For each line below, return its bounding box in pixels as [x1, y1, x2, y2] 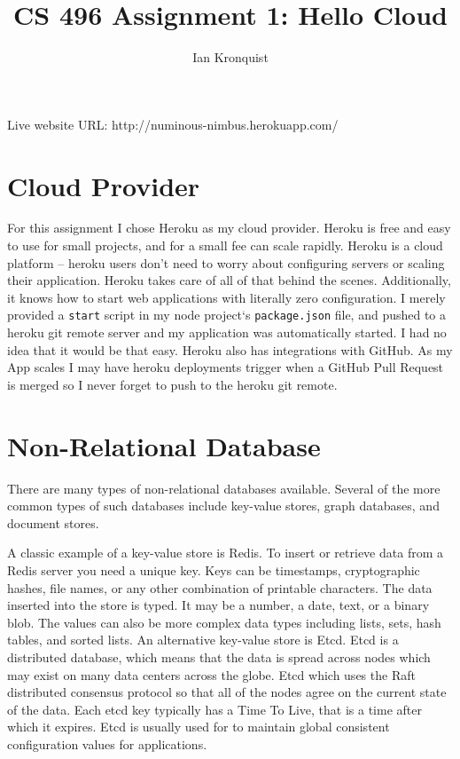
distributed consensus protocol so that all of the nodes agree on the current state [7, 683, 447, 701]
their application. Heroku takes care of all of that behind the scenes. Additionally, [7, 271, 451, 289]
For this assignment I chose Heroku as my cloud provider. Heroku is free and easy [7, 218, 451, 237]
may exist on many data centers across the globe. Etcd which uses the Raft [7, 665, 416, 684]
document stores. [7, 513, 99, 532]
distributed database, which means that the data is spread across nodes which [7, 647, 431, 666]
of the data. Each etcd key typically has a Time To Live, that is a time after [7, 700, 422, 718]
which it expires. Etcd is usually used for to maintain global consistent [7, 717, 390, 736]
